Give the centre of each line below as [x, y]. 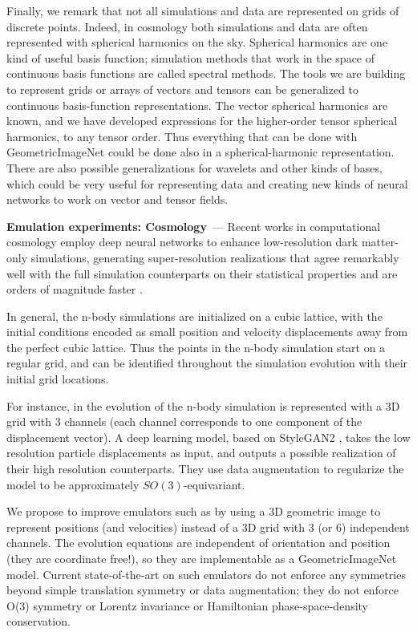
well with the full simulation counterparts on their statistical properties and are [202, 273]
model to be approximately [73, 484]
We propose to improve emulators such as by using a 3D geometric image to [194, 511]
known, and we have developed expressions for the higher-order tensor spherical [202, 121]
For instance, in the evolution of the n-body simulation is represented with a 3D [203, 405]
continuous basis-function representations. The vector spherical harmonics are [197, 105]
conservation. [38, 621]
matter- [380, 242]
